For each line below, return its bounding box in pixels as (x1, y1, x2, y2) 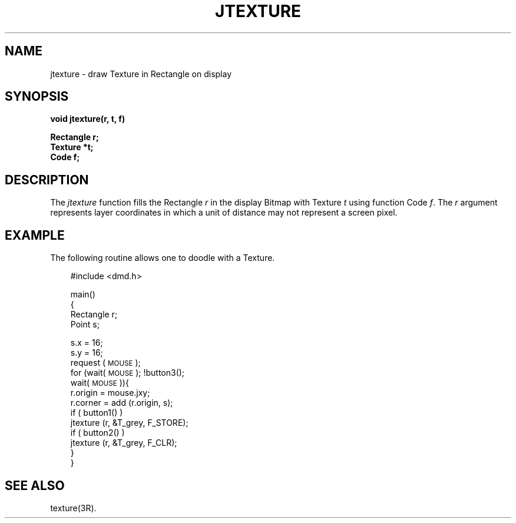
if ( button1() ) (70, 408, 123, 418)
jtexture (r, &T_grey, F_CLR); (70, 438, 177, 448)
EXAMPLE (5, 227, 65, 243)
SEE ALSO (5, 478, 65, 493)
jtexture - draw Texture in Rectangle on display (50, 68, 232, 79)
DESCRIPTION (5, 172, 89, 187)
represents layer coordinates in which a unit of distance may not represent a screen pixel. (50, 207, 398, 218)
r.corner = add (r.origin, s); (70, 398, 173, 408)
